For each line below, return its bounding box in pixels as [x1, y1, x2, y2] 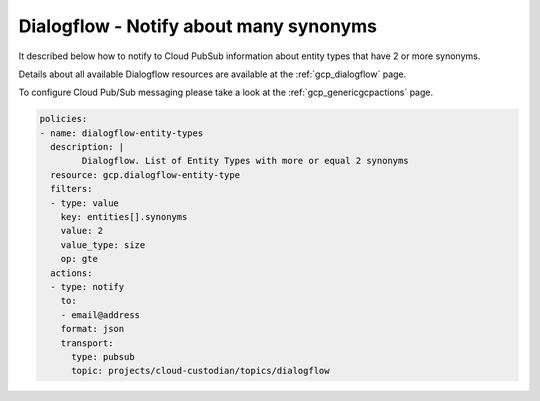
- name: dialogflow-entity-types [39, 127, 204, 139]
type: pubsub [71, 351, 135, 362]
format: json [60, 323, 125, 335]
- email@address [60, 309, 140, 320]
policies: [39, 113, 88, 125]
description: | [50, 141, 125, 153]
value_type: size [60, 239, 146, 250]
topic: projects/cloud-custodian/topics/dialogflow [71, 365, 330, 377]
